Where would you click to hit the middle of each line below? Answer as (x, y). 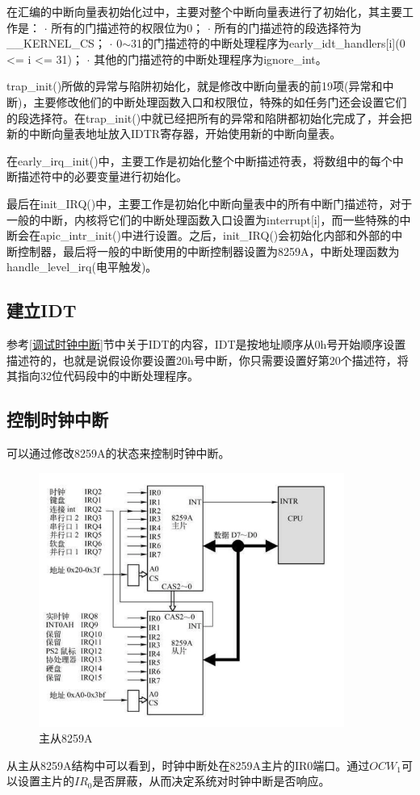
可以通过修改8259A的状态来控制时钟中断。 (118, 453)
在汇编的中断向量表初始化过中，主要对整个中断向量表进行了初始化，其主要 (204, 11)
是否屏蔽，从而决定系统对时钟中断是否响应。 (211, 781)
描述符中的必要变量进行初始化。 (102, 176)
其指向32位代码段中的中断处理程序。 (103, 376)
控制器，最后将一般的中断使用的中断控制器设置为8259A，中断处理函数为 (208, 251)
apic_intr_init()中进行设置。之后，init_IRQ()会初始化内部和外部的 (216, 235)
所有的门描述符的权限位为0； (128, 27)
